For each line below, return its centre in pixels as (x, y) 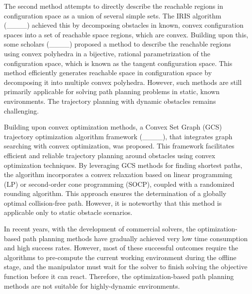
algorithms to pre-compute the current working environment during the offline (120, 257)
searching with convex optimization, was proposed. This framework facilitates (119, 146)
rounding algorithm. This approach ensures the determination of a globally (115, 193)
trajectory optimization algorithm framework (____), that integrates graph (118, 136)
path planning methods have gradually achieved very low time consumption (135, 238)
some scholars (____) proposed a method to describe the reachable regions (118, 44)
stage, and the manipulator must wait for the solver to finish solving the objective (126, 267)
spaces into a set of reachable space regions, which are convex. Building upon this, (126, 34)
